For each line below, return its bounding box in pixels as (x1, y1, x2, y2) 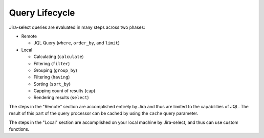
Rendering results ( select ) (33, 95, 89, 100)
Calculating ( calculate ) (33, 54, 84, 59)
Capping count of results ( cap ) (33, 88, 96, 94)
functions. (9, 126, 29, 132)
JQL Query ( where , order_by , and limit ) (33, 40, 120, 46)
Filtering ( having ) (33, 74, 70, 80)
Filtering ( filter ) (33, 60, 70, 66)
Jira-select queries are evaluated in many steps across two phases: (9, 24, 145, 30)
